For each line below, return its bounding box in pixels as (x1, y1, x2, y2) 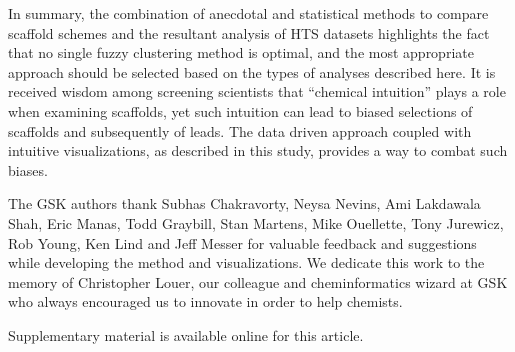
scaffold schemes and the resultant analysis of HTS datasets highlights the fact (8, 22, 490, 43)
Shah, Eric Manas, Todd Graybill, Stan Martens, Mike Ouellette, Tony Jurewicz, (8, 212, 504, 233)
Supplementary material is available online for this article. (8, 324, 364, 345)
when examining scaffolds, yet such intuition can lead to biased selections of (8, 100, 473, 121)
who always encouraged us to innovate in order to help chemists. (8, 291, 403, 312)
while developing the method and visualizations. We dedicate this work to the (8, 252, 485, 273)
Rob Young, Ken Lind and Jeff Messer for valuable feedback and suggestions (8, 232, 477, 253)
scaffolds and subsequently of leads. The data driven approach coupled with (8, 120, 472, 141)
